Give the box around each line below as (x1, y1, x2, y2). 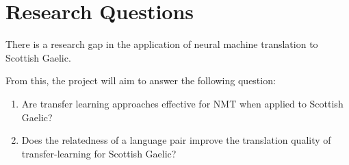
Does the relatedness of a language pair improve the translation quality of (21, 133, 331, 147)
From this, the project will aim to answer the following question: (5, 73, 276, 88)
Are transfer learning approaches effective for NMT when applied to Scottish (21, 96, 344, 110)
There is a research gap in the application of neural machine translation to (5, 37, 318, 51)
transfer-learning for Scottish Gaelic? (21, 146, 177, 160)
